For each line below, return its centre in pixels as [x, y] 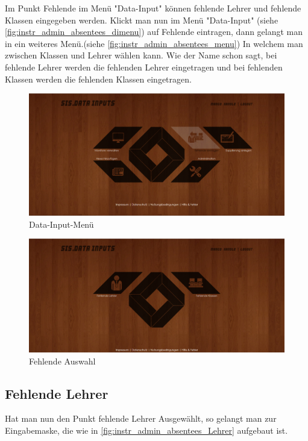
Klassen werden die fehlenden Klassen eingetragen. [98, 79]
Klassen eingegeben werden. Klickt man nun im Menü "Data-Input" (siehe [142, 20]
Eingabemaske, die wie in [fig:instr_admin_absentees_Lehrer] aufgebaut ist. [146, 430]
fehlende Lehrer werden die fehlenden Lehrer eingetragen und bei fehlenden [144, 67]
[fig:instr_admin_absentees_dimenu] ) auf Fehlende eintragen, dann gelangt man [154, 32]
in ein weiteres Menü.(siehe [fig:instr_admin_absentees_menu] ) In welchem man [154, 43]
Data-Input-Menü [61, 224]
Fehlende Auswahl [62, 361]
